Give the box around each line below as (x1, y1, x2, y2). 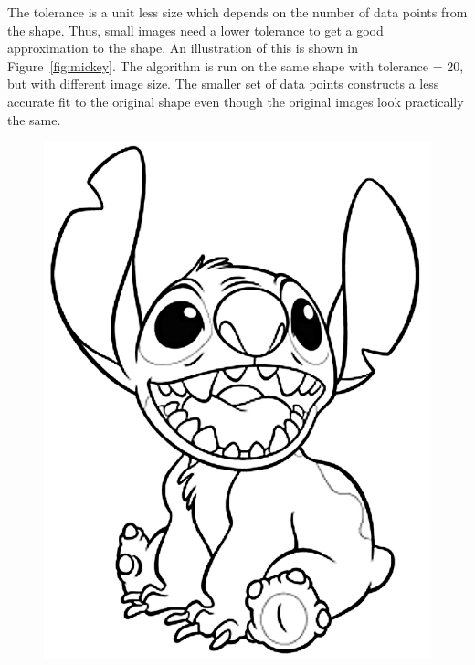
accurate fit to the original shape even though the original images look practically (7, 91, 464, 111)
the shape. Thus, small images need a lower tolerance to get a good (7, 20, 384, 39)
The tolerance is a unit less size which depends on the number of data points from (7, 3, 468, 21)
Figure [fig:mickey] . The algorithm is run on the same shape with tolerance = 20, (7, 56, 464, 75)
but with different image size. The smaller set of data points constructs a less (7, 74, 439, 93)
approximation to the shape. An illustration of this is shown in (7, 38, 358, 58)
